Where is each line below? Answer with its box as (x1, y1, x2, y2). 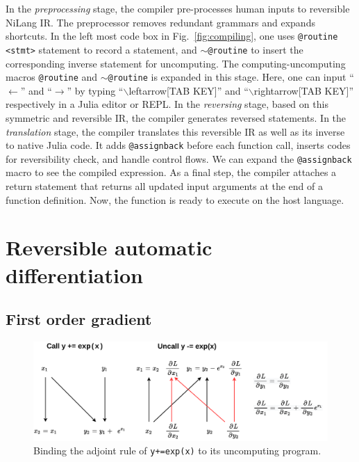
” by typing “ (67, 83, 124, 97)
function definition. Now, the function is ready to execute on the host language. (6, 192, 344, 207)
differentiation (6, 260, 143, 289)
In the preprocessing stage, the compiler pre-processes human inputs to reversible (6, 1, 350, 15)
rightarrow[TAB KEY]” (253, 83, 354, 97)
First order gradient (6, 308, 152, 330)
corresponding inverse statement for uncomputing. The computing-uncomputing (6, 56, 346, 70)
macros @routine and (6, 70, 98, 84)
